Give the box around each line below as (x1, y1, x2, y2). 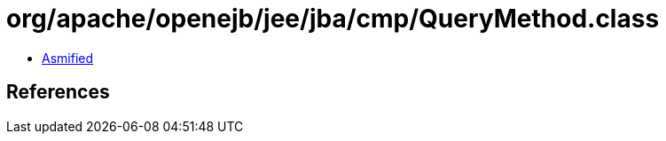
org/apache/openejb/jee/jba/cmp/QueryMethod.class (6, 4, 660, 34)
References (6, 81, 110, 104)
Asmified (42, 50, 94, 66)
